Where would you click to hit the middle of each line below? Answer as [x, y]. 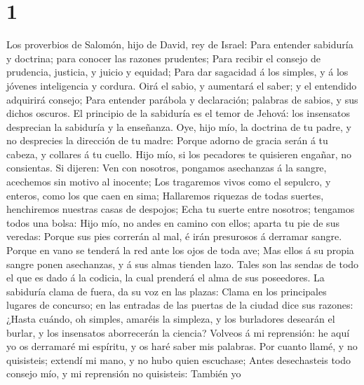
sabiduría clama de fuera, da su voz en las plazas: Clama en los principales [167, 291]
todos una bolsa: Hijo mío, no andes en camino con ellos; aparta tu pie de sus [173, 222]
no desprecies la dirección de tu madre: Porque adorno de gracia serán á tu [167, 140]
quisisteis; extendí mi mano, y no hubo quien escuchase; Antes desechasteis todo [179, 359]
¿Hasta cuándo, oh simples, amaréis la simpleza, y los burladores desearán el [171, 318]
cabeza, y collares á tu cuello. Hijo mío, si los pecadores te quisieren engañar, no [179, 154]
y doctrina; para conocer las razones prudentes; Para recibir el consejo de [164, 58]
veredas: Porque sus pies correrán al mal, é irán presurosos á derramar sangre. [174, 236]
